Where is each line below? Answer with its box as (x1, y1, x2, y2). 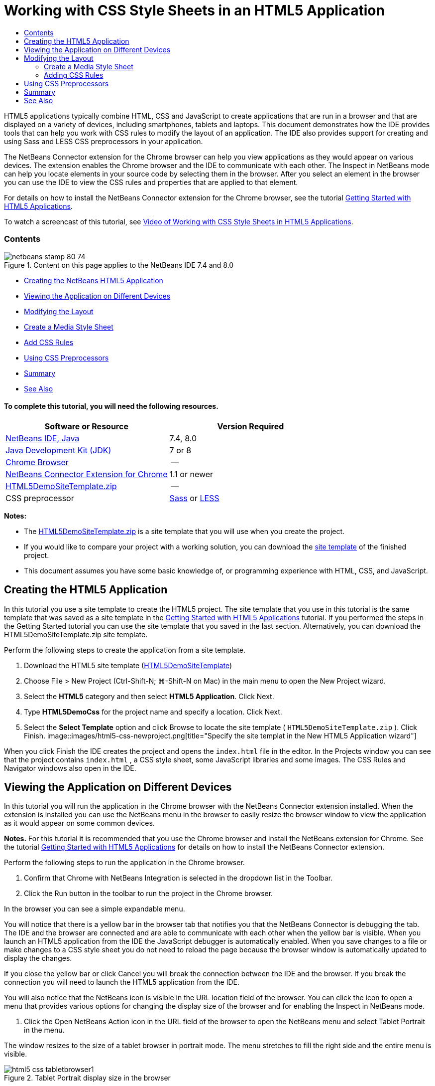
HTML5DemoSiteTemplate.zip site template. (4, 630, 148, 639)
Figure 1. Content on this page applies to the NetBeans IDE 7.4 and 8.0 (4, 260, 234, 269)
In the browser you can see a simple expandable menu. (4, 905, 185, 913)
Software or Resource (44, 421, 128, 431)
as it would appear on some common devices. (4, 819, 155, 828)
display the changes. (4, 954, 72, 963)
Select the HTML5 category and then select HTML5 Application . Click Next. (24, 692, 274, 701)
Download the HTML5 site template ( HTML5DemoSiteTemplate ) (24, 661, 232, 670)
